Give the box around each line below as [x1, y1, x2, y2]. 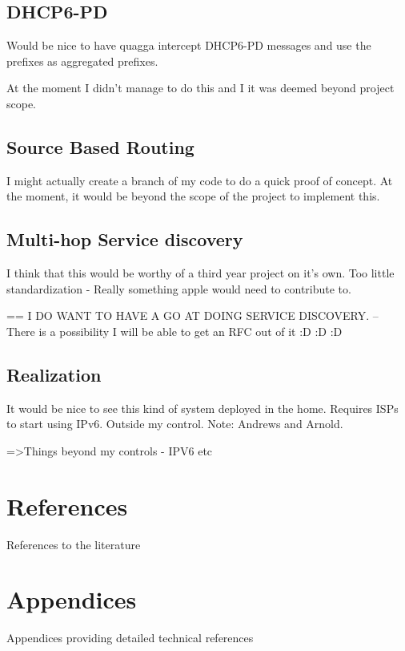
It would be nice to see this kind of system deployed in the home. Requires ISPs [6, 399, 399, 416]
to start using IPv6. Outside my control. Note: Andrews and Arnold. [6, 415, 343, 432]
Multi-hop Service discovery [6, 227, 243, 252]
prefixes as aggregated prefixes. [6, 52, 158, 69]
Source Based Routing [6, 134, 194, 159]
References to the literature [6, 536, 141, 552]
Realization [6, 362, 102, 386]
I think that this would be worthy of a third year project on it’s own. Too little [6, 265, 395, 281]
